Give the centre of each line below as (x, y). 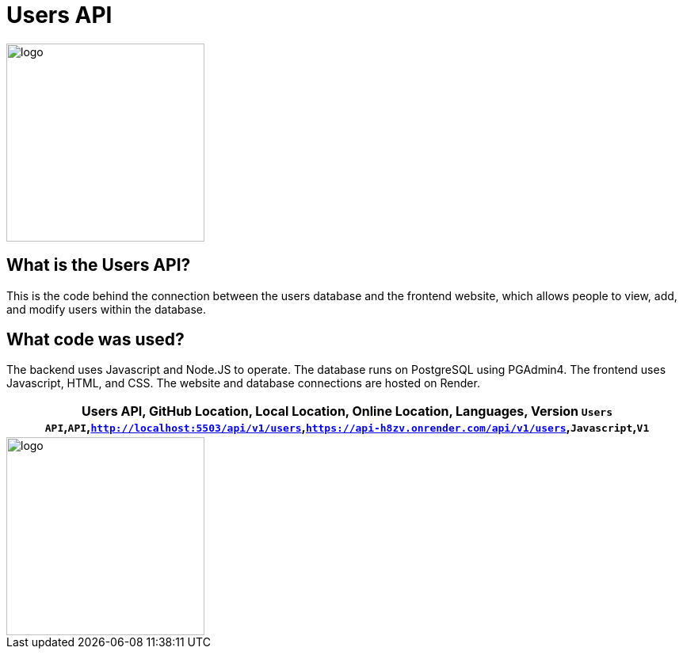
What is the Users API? (99, 265)
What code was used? (95, 340)
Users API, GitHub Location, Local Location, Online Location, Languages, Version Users (347, 411)
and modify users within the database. (107, 309)
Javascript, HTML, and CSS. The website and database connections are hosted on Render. (243, 383)
